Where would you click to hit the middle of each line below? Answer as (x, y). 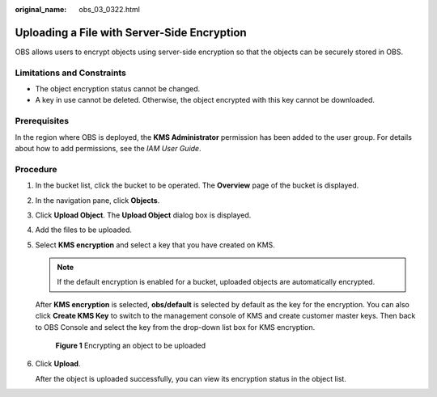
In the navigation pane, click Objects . (98, 200)
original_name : (41, 9)
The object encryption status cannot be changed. (118, 89)
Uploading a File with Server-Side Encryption (131, 32)
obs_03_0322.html (110, 9)
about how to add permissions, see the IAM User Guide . (108, 148)
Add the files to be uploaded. (84, 230)
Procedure (36, 169)
